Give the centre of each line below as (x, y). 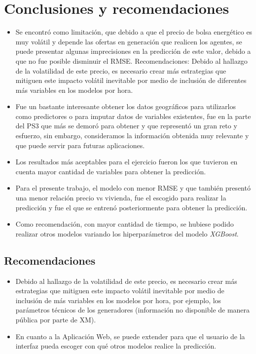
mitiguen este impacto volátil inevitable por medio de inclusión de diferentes (131, 80)
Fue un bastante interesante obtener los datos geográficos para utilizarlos (126, 106)
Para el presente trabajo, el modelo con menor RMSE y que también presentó (133, 188)
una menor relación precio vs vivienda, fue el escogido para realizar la (121, 198)
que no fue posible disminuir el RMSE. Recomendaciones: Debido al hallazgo (131, 60)
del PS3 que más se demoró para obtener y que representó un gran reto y (126, 126)
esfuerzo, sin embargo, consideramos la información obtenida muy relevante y (132, 136)
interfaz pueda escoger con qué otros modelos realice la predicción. (116, 346)
